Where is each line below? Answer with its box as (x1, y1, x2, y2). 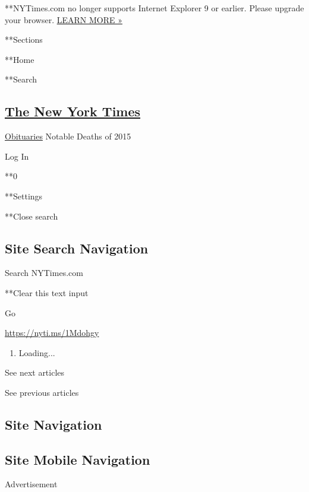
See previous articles (5, 386, 79, 398)
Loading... (18, 346, 55, 358)
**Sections (5, 33, 43, 46)
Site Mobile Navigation (5, 450, 150, 468)
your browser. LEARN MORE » (5, 13, 122, 26)
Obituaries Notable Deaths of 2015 (5, 130, 131, 142)
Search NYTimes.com (5, 266, 83, 279)
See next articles (5, 366, 65, 379)
